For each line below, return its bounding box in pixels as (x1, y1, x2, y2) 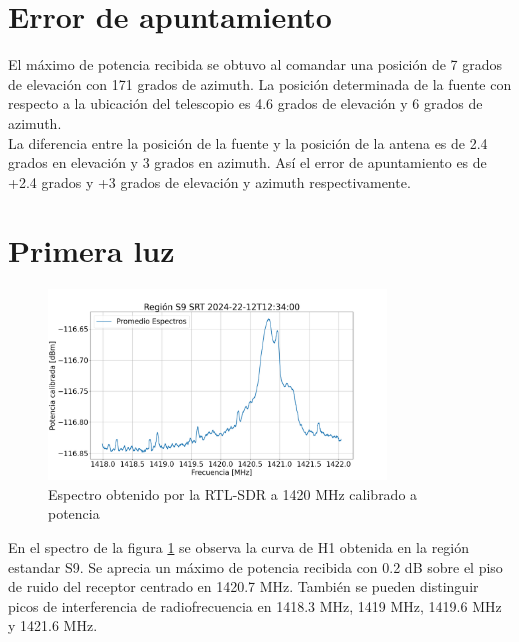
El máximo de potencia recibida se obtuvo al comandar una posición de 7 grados (8, 54, 503, 75)
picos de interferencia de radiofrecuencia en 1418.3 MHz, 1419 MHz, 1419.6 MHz (8, 595, 502, 616)
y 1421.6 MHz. (8, 615, 98, 636)
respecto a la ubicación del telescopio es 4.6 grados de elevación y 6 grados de (8, 93, 483, 114)
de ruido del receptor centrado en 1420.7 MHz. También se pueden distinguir (8, 576, 479, 597)
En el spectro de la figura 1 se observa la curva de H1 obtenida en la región (8, 536, 470, 557)
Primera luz (8, 230, 175, 271)
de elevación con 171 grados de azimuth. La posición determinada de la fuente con (8, 73, 512, 94)
